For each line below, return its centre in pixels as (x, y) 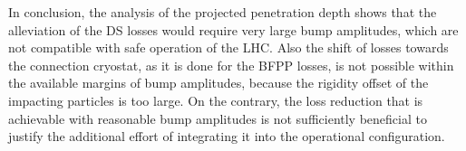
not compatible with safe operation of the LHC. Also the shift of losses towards (228, 47)
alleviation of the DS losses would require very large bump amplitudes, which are (233, 29)
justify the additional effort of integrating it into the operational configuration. (227, 136)
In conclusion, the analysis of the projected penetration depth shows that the (223, 12)
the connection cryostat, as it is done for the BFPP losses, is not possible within (231, 65)
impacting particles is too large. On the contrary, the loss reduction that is (216, 100)
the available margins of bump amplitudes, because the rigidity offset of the (218, 83)
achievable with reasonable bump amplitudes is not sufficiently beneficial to (218, 118)
